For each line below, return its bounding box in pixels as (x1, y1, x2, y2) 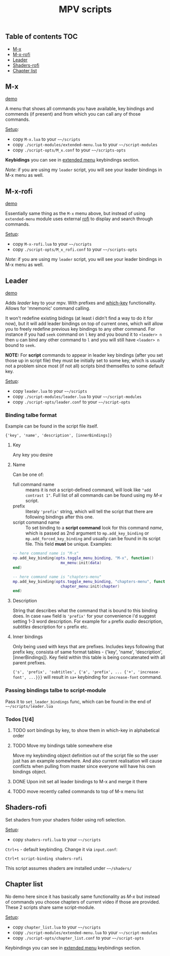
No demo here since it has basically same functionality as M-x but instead (5, 893, 160, 899)
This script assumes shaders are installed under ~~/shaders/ (5, 865, 132, 871)
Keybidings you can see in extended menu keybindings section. (5, 157, 140, 163)
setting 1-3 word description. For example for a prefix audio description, (12, 618, 163, 625)
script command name (12, 519, 60, 525)
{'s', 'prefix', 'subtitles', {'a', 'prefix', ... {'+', (12, 670, 136, 675)
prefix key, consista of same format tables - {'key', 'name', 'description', (12, 649, 163, 655)
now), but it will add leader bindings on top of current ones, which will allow (5, 321, 163, 327)
